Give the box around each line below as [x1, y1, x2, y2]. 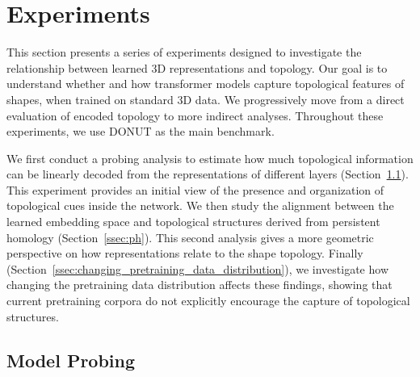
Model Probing [6, 347, 136, 372]
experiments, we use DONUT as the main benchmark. [6, 123, 275, 140]
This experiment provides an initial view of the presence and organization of [6, 181, 384, 198]
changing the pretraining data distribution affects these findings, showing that [6, 276, 393, 293]
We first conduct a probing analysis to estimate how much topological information [6, 149, 414, 166]
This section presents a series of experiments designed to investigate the [6, 44, 362, 61]
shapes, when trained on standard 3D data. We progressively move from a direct [6, 90, 405, 107]
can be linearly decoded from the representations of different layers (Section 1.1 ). [6, 165, 409, 182]
